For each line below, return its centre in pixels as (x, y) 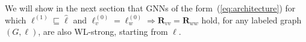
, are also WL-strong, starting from (103, 31)
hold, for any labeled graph (251, 19)
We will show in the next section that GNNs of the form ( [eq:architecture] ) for (150, 8)
